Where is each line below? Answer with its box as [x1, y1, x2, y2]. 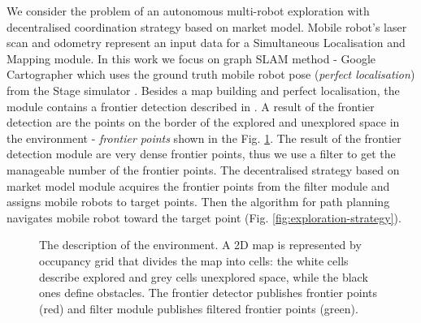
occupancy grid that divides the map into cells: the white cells [39, 252, 349, 269]
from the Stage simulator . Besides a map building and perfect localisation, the [7, 81, 400, 98]
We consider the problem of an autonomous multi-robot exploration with [7, 2, 370, 19]
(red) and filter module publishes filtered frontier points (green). [39, 299, 358, 317]
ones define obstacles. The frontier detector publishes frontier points [39, 284, 377, 301]
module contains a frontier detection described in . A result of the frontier [7, 97, 375, 114]
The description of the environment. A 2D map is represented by [39, 236, 362, 253]
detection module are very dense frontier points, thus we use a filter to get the [7, 145, 396, 162]
